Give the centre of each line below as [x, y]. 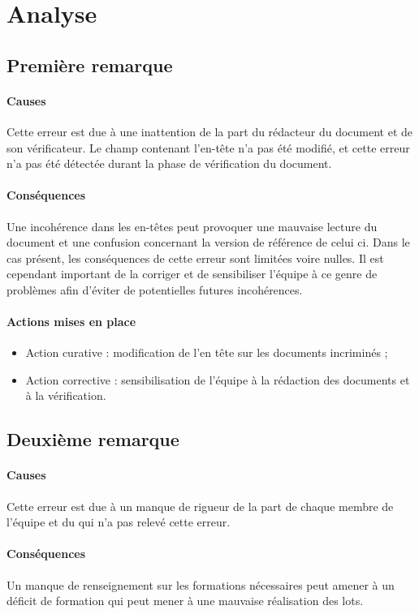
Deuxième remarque [93, 439]
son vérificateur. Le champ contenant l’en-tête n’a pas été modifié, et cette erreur [208, 147]
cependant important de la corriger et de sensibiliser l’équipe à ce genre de [192, 274]
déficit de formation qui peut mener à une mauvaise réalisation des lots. [185, 601]
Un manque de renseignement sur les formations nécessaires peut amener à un [201, 584]
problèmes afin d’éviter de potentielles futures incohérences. [155, 289]
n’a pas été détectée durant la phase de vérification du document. [169, 163]
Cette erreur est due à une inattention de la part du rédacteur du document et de [210, 131]
